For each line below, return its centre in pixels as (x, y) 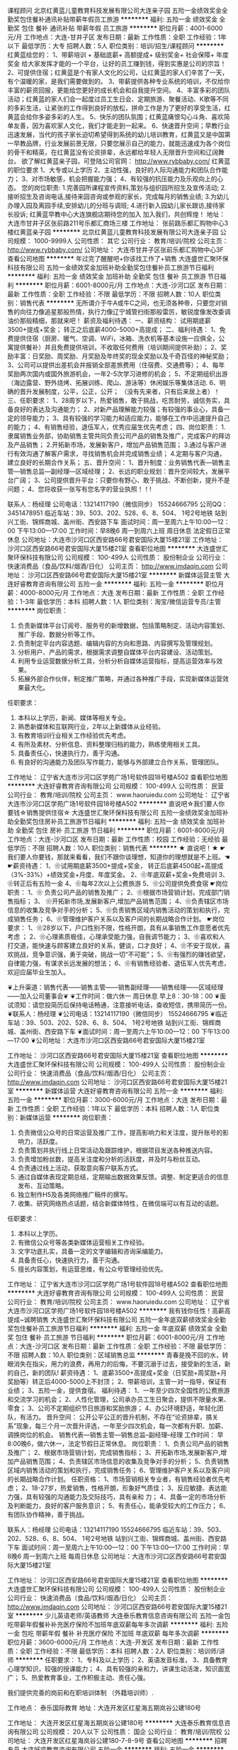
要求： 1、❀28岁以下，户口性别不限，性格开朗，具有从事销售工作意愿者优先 (119, 928)
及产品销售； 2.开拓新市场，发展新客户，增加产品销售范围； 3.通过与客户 (114, 445)
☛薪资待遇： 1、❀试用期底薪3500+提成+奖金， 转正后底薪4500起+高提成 (115, 866)
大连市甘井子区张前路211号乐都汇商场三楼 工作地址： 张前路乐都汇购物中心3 (118, 223)
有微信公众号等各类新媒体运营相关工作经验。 (83, 1242)
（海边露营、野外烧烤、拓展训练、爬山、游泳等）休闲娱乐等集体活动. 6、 (113, 383)
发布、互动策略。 (42, 1186)
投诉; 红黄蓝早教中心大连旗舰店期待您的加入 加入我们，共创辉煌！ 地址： (119, 214)
